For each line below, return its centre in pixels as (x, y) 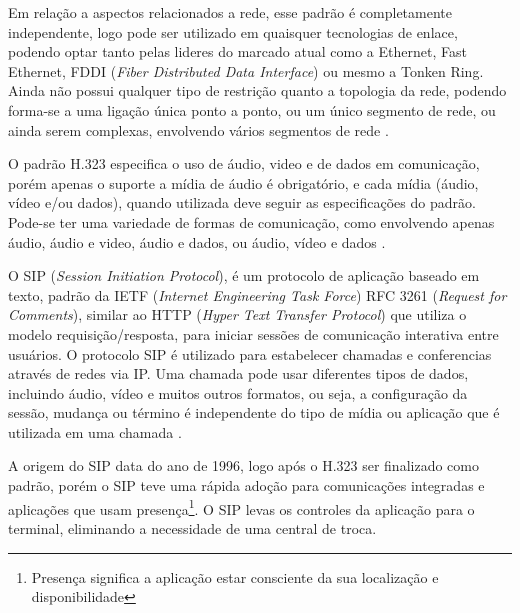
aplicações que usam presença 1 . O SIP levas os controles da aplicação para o (241, 507)
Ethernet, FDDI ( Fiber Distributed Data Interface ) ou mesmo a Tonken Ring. (246, 70)
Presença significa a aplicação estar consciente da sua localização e (235, 576)
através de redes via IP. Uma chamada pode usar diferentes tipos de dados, (238, 373)
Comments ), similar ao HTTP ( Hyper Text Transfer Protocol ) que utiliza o (237, 314)
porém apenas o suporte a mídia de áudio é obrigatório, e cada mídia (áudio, (243, 182)
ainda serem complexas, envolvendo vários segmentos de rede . (198, 129)
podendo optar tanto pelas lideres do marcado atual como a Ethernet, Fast (237, 51)
